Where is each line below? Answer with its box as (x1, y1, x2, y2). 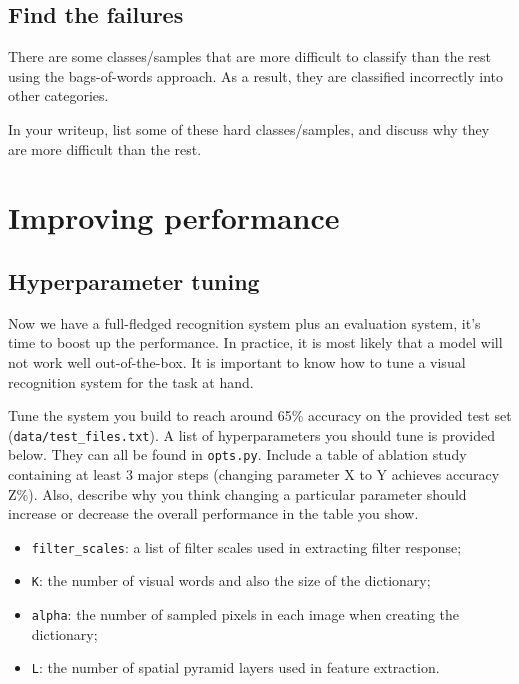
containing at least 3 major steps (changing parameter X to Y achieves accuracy (8, 464, 500, 485)
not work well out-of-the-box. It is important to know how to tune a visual (8, 351, 466, 372)
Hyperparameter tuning (8, 265, 260, 296)
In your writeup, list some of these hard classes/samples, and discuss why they (8, 118, 490, 139)
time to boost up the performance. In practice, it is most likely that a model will (8, 332, 503, 353)
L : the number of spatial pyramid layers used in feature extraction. (31, 657, 440, 678)
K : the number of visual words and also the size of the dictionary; (31, 570, 431, 591)
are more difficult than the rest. (8, 138, 202, 159)
